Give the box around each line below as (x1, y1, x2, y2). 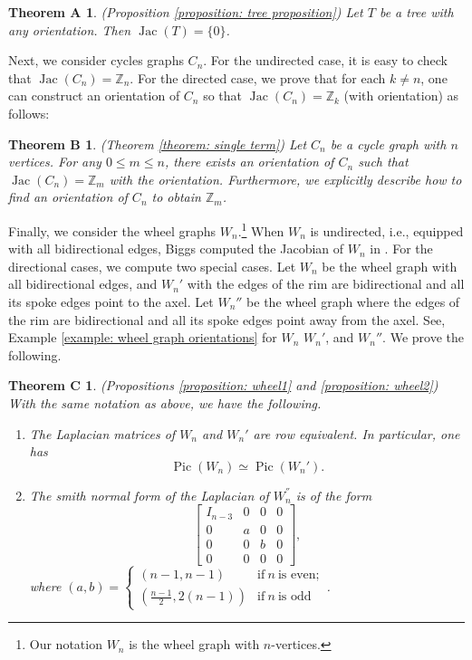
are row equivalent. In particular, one (253, 424, 460, 443)
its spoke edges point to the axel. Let (8, 292, 214, 311)
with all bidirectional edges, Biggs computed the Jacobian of (8, 239, 344, 258)
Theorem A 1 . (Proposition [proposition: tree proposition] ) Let (8, 3, 363, 21)
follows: (8, 103, 50, 122)
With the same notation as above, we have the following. (8, 393, 322, 412)
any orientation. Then (8, 20, 131, 39)
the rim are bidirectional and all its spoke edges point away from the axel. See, (8, 310, 446, 329)
